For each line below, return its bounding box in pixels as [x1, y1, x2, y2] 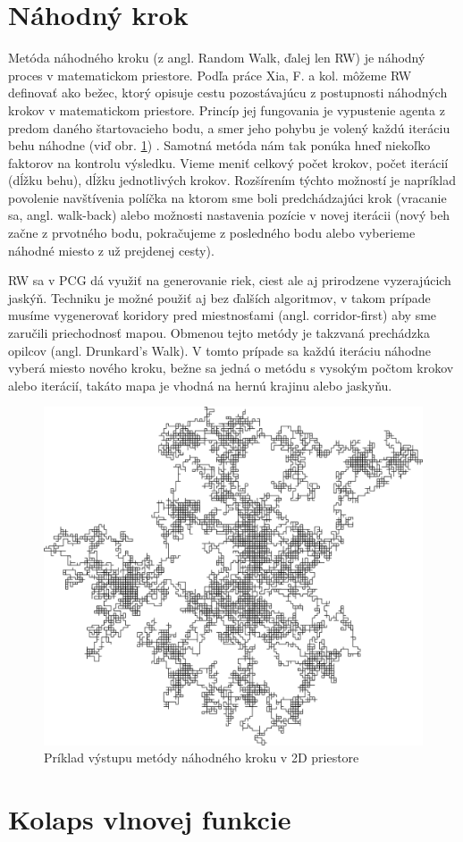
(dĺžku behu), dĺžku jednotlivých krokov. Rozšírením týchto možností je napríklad [8, 171, 457, 189]
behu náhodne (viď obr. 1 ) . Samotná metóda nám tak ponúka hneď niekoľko [8, 136, 431, 155]
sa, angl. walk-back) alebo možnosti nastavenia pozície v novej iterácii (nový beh [8, 206, 450, 224]
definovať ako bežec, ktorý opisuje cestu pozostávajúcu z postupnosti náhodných [8, 83, 448, 102]
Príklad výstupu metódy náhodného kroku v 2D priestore [44, 748, 359, 767]
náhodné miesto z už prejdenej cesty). [8, 240, 215, 259]
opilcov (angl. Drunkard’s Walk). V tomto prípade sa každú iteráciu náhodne [8, 341, 432, 359]
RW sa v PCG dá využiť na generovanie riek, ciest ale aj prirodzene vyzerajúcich [8, 271, 451, 290]
